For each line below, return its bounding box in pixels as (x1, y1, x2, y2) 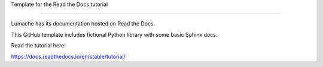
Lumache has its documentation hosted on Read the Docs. (11, 20, 156, 27)
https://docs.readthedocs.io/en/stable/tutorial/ (11, 53, 126, 60)
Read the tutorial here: (11, 42, 66, 49)
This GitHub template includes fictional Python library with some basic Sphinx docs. (11, 31, 218, 38)
